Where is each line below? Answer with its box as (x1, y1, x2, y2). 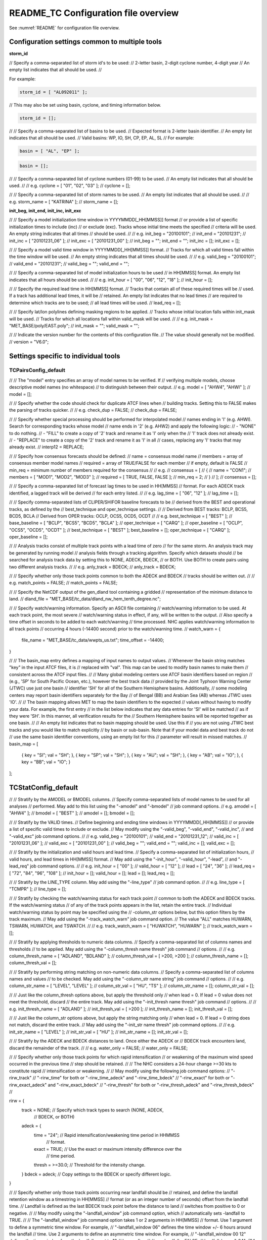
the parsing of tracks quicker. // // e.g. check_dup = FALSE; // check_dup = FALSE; (9, 407, 178, 413)
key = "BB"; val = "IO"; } (21, 759, 71, 765)
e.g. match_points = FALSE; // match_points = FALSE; (9, 580, 118, 586)
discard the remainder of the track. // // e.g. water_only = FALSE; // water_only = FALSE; (9, 1045, 188, 1051)
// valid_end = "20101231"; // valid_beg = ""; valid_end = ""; (9, 260, 130, 266)
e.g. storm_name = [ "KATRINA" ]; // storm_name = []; (9, 198, 119, 204)
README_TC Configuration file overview (9, 7, 179, 18)
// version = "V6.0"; (9, 339, 49, 345)
